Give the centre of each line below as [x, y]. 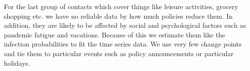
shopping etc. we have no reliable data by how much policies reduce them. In [118, 16]
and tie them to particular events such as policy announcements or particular [119, 53]
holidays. [17, 63]
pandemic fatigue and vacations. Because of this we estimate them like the [115, 34]
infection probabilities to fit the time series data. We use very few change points [123, 44]
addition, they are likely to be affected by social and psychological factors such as [125, 25]
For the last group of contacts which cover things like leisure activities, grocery [121, 6]
